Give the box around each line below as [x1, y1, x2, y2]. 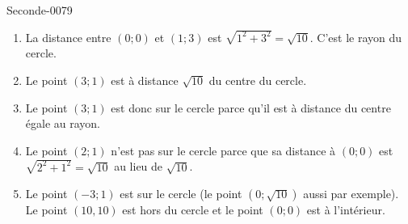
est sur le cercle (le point [120, 185, 242, 202]
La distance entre [25, 28, 111, 45]
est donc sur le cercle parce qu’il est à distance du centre [111, 99, 391, 116]
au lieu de [114, 158, 163, 175]
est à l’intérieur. [306, 201, 385, 218]
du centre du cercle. [208, 72, 307, 89]
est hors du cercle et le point [122, 201, 263, 218]
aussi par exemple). [303, 185, 399, 202]
